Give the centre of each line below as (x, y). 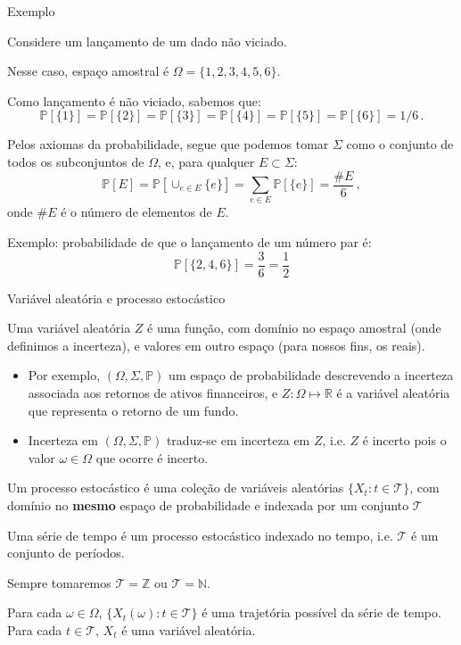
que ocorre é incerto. (152, 457)
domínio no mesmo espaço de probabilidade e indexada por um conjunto (208, 504)
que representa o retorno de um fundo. (133, 410)
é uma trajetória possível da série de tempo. (321, 612)
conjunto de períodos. (66, 553)
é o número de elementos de (136, 212)
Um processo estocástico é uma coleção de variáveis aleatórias (176, 488)
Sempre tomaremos (59, 582)
